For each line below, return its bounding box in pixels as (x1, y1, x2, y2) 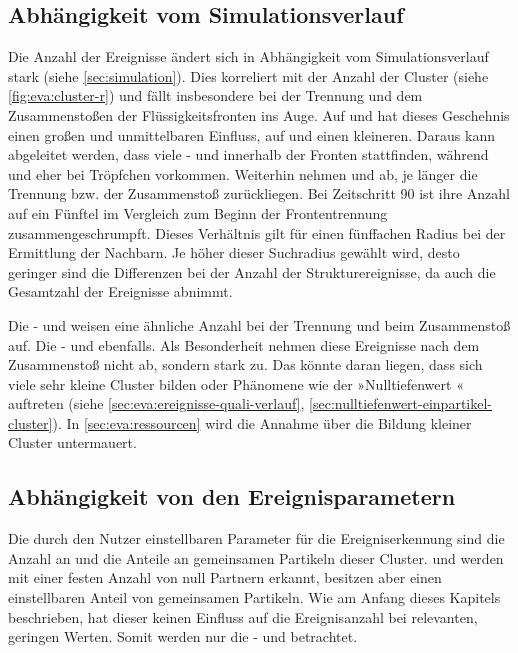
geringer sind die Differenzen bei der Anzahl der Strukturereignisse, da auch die (8, 261, 496, 282)
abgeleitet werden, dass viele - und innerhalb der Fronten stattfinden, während (8, 144, 489, 165)
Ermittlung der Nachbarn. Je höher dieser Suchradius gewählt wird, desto (8, 242, 460, 263)
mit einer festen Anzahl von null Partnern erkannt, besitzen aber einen (8, 567, 442, 588)
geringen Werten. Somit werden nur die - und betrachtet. (8, 626, 358, 647)
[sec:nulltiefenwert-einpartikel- (309, 393, 492, 414)
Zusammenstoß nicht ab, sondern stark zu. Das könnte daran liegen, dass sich (8, 354, 483, 375)
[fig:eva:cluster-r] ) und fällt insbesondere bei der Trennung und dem (8, 85, 423, 106)
